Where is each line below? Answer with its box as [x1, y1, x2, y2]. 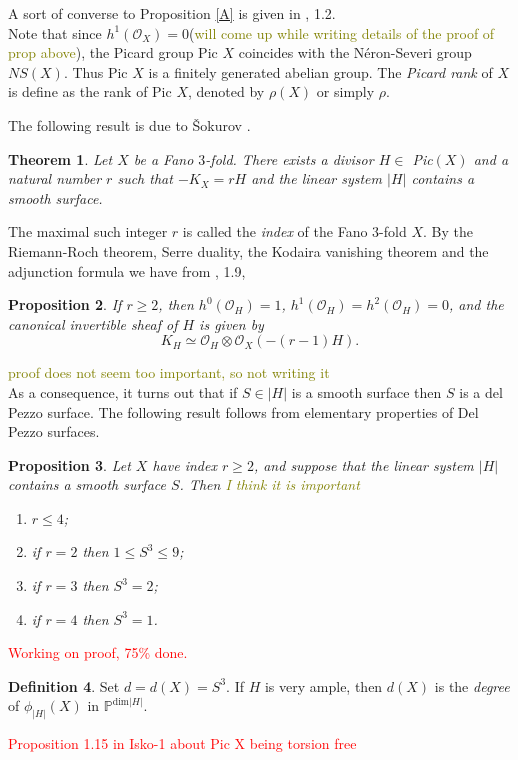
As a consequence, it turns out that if [8, 381, 238, 402]
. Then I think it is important [179, 474, 360, 495]
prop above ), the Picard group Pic [8, 42, 218, 63]
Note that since [8, 22, 102, 43]
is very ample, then [264, 675, 383, 696]
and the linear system [251, 168, 383, 189]
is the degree [434, 675, 510, 696]
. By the [422, 221, 473, 242]
